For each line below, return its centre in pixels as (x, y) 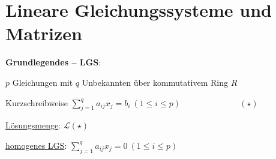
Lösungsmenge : (33, 125)
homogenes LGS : (36, 145)
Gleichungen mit (43, 82)
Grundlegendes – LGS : (53, 62)
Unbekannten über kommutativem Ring (155, 82)
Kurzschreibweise (37, 102)
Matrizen (44, 33)
